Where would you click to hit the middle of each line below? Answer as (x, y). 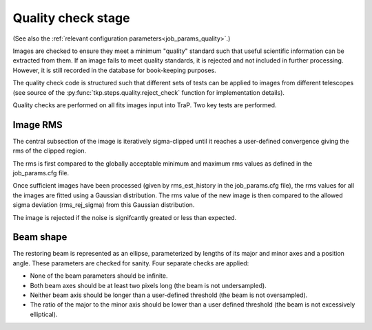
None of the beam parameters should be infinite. (99, 276)
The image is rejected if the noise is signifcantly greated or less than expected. (125, 217)
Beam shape (40, 237)
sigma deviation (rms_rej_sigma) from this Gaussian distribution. (104, 205)
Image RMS (38, 125)
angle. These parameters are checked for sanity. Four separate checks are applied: (131, 263)
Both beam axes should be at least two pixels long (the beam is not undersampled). (148, 285)
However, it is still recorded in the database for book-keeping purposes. (114, 70)
